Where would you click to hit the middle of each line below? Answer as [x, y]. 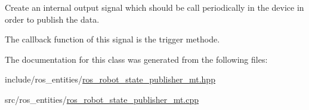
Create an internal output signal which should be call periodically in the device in [154, 7]
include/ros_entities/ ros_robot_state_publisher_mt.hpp [110, 79]
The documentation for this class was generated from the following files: [136, 59]
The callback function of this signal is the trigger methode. [112, 39]
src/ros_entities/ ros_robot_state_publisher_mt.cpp [102, 99]
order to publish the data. [52, 19]
